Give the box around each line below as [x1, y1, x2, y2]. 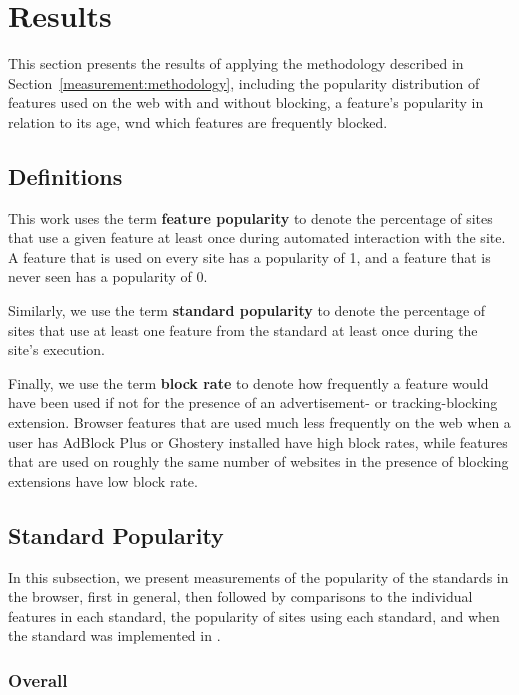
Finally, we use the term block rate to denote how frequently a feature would [8, 372, 489, 393]
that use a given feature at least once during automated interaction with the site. [8, 227, 506, 248]
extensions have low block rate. [8, 470, 198, 491]
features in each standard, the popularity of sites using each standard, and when [8, 605, 500, 626]
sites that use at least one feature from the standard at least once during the [8, 319, 478, 340]
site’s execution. [8, 339, 105, 360]
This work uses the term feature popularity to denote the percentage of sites [8, 207, 493, 228]
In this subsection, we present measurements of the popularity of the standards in [8, 566, 509, 587]
